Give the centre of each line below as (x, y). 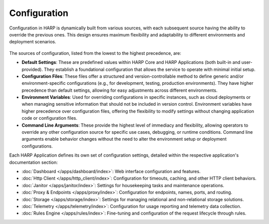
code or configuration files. (50, 118)
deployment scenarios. (33, 42)
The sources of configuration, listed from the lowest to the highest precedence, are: (95, 53)
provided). (32, 69)
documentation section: (34, 162)
